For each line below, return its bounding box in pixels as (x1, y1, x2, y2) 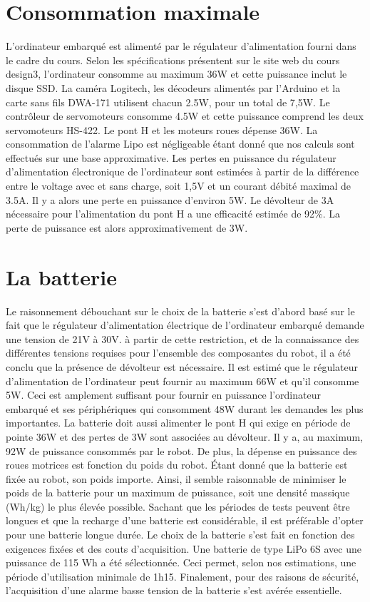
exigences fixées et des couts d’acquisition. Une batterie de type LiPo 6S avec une (6, 541, 361, 556)
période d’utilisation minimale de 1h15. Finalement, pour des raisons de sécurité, (6, 568, 359, 583)
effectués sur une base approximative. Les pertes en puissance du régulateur (6, 150, 336, 165)
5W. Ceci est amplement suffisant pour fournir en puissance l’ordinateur (6, 387, 321, 402)
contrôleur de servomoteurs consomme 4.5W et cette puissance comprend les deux (6, 108, 364, 123)
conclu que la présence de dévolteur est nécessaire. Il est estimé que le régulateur (6, 359, 359, 374)
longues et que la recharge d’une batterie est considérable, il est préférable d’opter (6, 513, 364, 528)
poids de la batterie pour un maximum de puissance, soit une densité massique (6, 485, 350, 500)
